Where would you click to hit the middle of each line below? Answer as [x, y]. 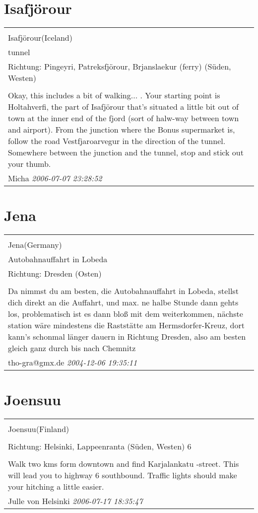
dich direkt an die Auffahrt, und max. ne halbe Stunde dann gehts [123, 302]
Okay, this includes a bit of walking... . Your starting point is [114, 95]
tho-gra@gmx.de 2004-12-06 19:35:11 [73, 363]
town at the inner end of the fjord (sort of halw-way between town [124, 118]
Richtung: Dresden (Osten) [55, 274]
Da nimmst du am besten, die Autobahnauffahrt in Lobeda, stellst [123, 291]
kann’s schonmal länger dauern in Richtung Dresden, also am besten [127, 337]
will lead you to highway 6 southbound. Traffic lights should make [123, 475]
